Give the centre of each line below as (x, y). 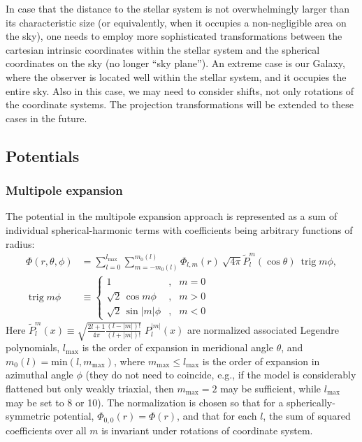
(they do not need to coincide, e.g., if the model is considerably (221, 375)
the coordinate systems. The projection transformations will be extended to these (180, 104)
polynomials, (33, 347)
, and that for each (217, 416)
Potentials (43, 155)
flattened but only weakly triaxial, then (90, 389)
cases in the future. (46, 118)
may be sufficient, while (271, 389)
